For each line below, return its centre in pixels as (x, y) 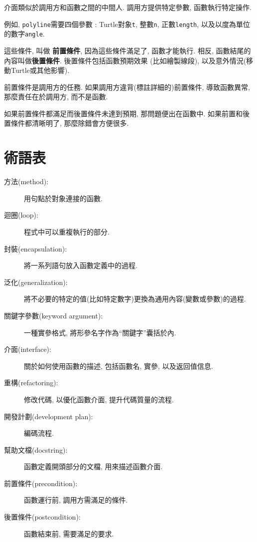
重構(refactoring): (31, 383)
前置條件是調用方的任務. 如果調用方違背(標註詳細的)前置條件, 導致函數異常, (127, 87)
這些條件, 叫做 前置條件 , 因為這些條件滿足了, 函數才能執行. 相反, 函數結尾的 (128, 50)
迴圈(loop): (21, 215)
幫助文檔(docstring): (36, 449)
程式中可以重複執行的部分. (67, 231)
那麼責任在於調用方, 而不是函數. (56, 97)
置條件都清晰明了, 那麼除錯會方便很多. (66, 123)
